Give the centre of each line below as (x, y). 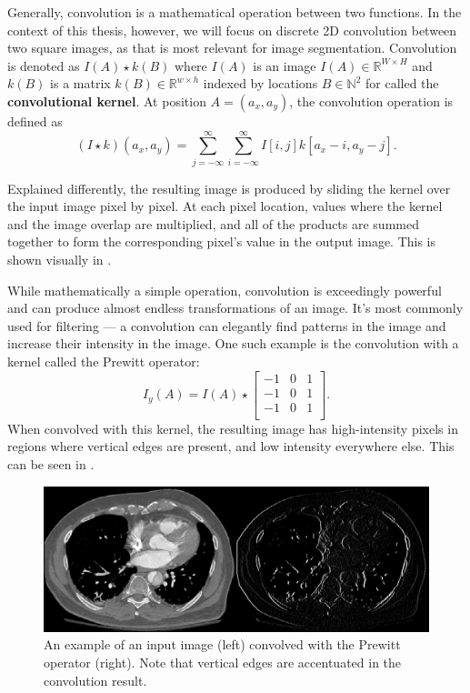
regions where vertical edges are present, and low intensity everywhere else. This (231, 446)
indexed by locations (260, 83)
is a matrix (80, 83)
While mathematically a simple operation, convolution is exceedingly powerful (225, 290)
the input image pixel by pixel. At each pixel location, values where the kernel (225, 206)
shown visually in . (60, 260)
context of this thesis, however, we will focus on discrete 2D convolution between (232, 30)
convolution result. (95, 680)
